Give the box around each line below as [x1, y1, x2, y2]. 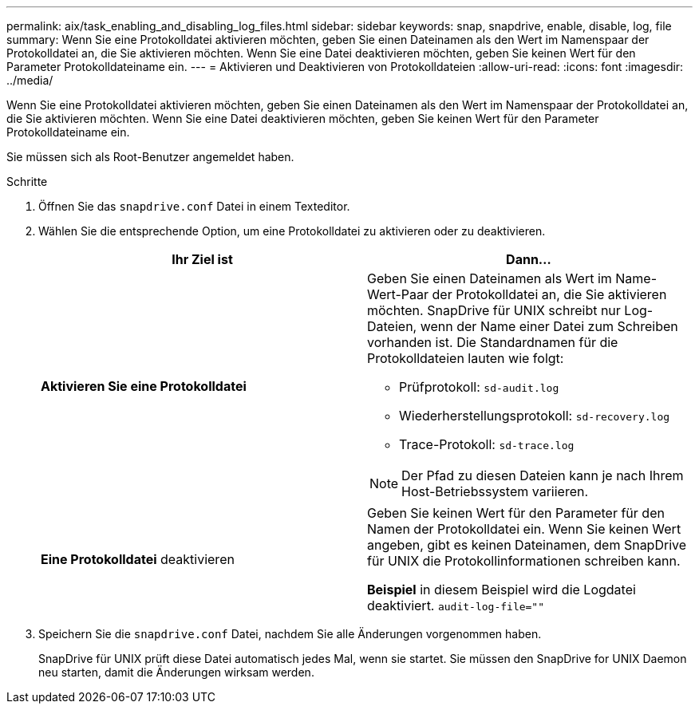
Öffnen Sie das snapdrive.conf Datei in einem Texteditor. [38, 199, 350, 213]
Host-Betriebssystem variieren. [401, 483, 589, 499]
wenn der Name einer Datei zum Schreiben [420, 318, 678, 334]
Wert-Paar [367, 286, 429, 302]
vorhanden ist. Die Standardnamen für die [367, 334, 618, 350]
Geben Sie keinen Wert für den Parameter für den [367, 505, 665, 521]
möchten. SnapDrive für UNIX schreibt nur [367, 302, 621, 318]
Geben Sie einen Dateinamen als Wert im [367, 270, 612, 286]
